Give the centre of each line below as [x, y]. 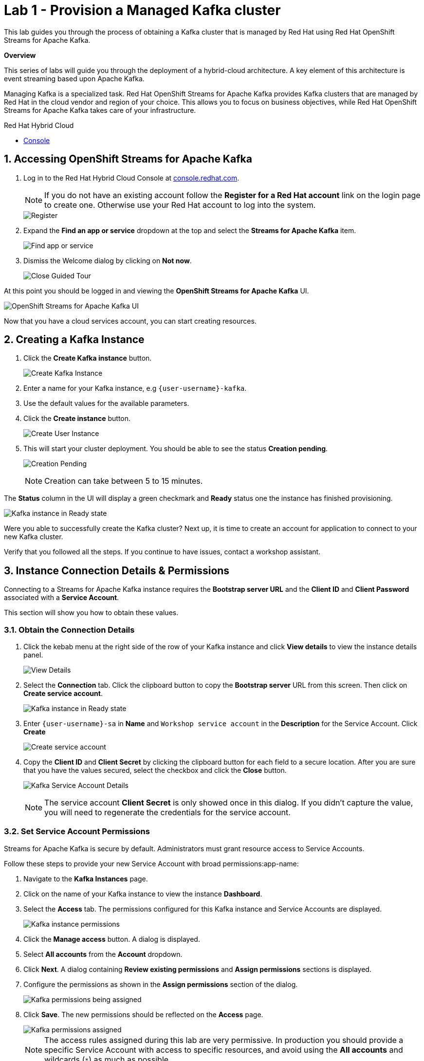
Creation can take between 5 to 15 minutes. [124, 481]
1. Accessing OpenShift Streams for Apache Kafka [128, 159]
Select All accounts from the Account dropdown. [103, 954]
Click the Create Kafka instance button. [88, 358]
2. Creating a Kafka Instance [74, 340]
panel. [33, 655]
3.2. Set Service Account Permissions [77, 832]
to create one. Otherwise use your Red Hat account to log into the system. [180, 205]
